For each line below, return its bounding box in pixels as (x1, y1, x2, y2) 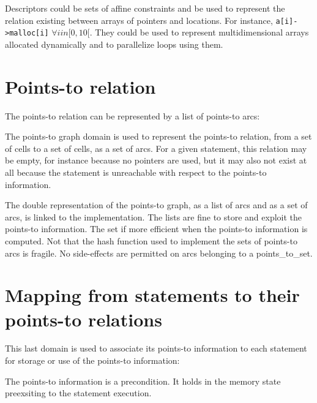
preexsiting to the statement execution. (5, 386, 152, 399)
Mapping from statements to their (5, 282, 300, 307)
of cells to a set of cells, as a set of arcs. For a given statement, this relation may (5, 141, 307, 154)
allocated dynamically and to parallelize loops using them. (5, 37, 223, 50)
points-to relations (5, 306, 162, 331)
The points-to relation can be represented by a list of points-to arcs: (5, 109, 260, 122)
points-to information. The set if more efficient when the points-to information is (5, 222, 308, 235)
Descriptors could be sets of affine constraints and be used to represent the (5, 2, 285, 14)
